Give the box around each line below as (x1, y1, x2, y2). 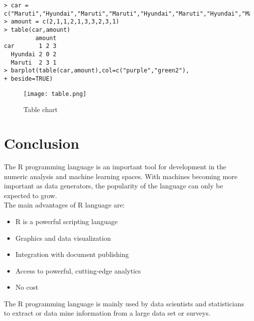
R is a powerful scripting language (15, 216, 118, 226)
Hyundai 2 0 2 (11, 50, 57, 58)
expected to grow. (4, 190, 57, 200)
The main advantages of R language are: (4, 200, 125, 210)
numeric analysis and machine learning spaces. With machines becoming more (4, 171, 238, 181)
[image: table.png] (23, 90, 86, 97)
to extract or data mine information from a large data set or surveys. (4, 308, 211, 318)
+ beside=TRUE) (4, 75, 53, 82)
